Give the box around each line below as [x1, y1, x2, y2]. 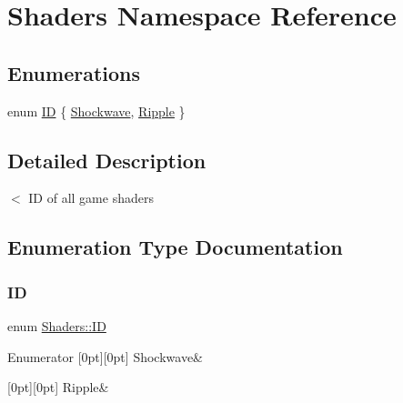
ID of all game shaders [28, 188, 154, 207]
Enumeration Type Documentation [7, 233, 343, 261]
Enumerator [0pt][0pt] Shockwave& [7, 347, 203, 366]
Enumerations [7, 58, 141, 86]
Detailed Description [7, 146, 207, 174]
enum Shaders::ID [7, 316, 106, 335]
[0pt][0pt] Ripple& [7, 378, 109, 397]
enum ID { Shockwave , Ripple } [7, 101, 186, 120]
